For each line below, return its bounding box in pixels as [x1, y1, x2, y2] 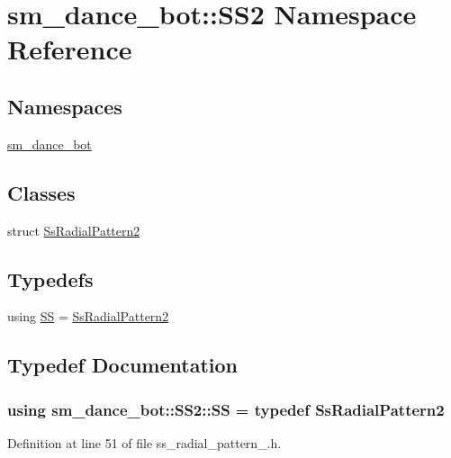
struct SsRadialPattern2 [7, 220, 140, 239]
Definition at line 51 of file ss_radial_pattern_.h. [7, 433, 282, 452]
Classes [7, 178, 76, 206]
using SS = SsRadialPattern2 [7, 307, 169, 326]
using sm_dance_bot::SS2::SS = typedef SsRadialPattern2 [7, 398, 445, 420]
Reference [7, 31, 132, 67]
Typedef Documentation [7, 351, 238, 379]
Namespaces [7, 92, 122, 120]
